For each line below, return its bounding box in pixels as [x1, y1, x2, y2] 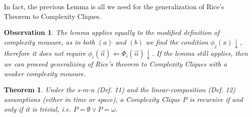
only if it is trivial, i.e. [4, 103, 71, 114]
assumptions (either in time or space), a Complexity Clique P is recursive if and [4, 94, 243, 104]
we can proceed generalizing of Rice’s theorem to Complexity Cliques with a [4, 59, 227, 69]
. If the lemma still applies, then [152, 48, 248, 58]
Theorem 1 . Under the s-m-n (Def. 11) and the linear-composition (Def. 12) [4, 84, 235, 95]
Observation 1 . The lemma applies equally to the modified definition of [4, 27, 219, 37]
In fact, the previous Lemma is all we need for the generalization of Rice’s [4, 1, 224, 11]
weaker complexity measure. [4, 68, 86, 78]
